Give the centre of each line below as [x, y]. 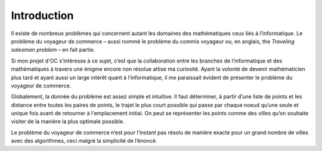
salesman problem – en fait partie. [53, 50]
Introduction [42, 15]
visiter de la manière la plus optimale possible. [68, 121]
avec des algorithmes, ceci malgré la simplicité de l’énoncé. [84, 141]
